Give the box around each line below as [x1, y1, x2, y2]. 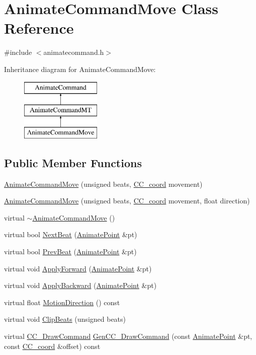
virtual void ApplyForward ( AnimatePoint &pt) [4, 263, 152, 273]
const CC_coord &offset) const [4, 340, 101, 351]
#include [4, 47, 32, 57]
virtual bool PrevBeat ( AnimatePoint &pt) [4, 246, 137, 257]
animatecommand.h [43, 47, 104, 57]
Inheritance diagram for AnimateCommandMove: [4, 63, 156, 74]
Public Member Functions [4, 155, 142, 170]
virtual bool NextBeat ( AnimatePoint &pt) [4, 229, 137, 240]
